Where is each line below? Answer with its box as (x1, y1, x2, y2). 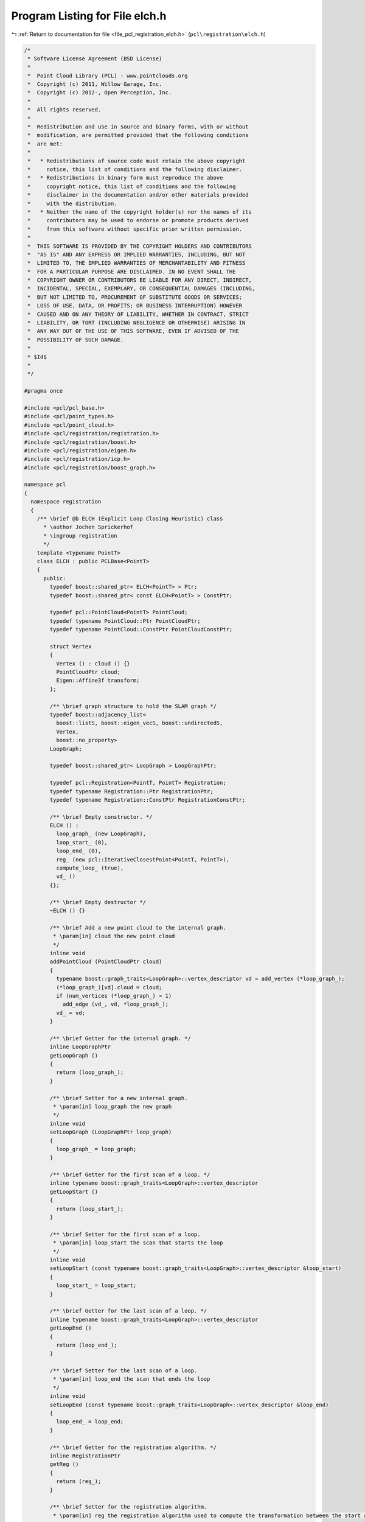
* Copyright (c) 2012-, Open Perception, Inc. (27, 89, 172, 96)
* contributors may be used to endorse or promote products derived (27, 217, 249, 224)
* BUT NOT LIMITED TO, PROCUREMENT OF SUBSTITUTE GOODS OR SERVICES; (27, 293, 243, 301)
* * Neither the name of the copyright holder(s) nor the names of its (27, 208, 252, 216)
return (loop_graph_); (55, 1069, 124, 1076)
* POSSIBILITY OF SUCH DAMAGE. (27, 336, 124, 343)
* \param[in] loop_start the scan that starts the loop (52, 1240, 223, 1246)
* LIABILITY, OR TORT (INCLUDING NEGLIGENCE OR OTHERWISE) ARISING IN (27, 320, 246, 326)
